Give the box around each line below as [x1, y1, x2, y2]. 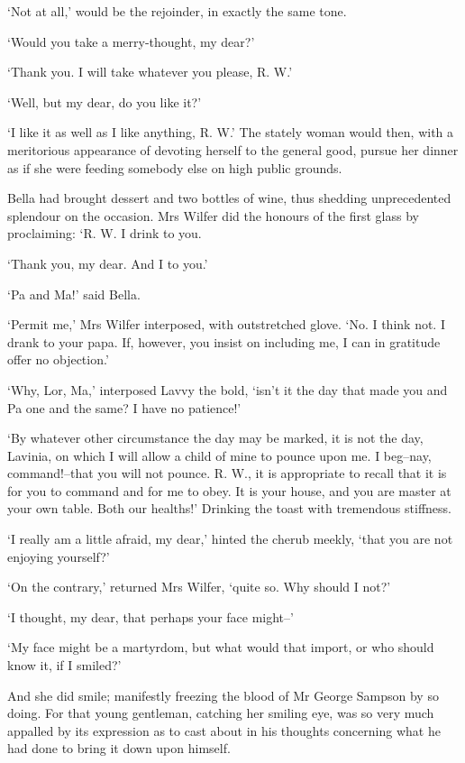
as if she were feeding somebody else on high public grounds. [7, 158, 342, 177]
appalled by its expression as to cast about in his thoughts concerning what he [7, 721, 441, 740]
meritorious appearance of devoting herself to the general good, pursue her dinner [7, 140, 459, 159]
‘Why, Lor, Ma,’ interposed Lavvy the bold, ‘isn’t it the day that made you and [7, 380, 448, 399]
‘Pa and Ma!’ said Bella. [7, 284, 141, 303]
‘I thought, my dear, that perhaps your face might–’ [7, 607, 294, 626]
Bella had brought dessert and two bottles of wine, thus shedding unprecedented [7, 188, 451, 207]
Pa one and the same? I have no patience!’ [7, 398, 242, 417]
